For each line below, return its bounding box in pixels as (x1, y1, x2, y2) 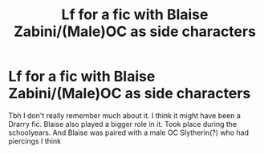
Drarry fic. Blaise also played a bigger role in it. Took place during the (8, 119, 238, 128)
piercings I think (8, 136, 62, 145)
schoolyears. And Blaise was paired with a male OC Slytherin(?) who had (8, 128, 249, 137)
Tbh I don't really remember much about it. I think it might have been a (8, 110, 241, 120)
